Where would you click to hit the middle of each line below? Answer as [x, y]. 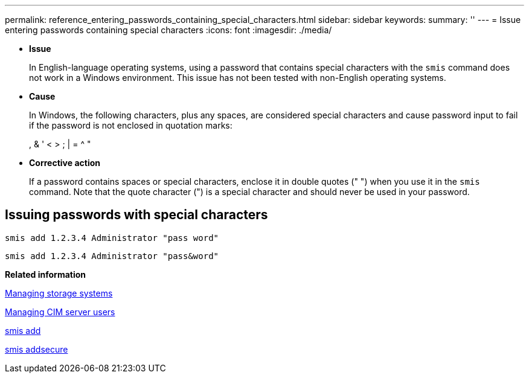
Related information [46, 274]
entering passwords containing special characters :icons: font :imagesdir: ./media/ [168, 30]
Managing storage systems [59, 293]
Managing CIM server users [60, 312]
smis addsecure [37, 349]
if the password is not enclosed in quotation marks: [131, 125]
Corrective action [65, 163]
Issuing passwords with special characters [136, 215]
